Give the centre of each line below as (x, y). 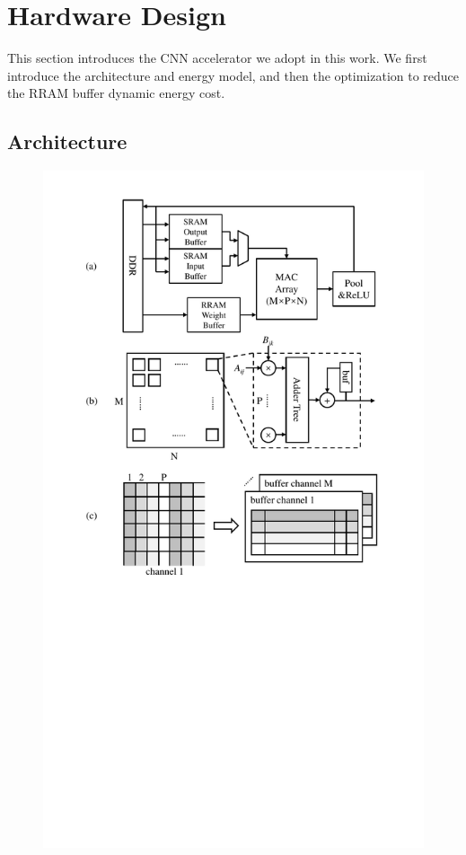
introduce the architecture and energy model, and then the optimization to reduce (233, 75)
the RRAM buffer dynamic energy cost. (116, 93)
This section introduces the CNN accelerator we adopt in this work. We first (217, 58)
